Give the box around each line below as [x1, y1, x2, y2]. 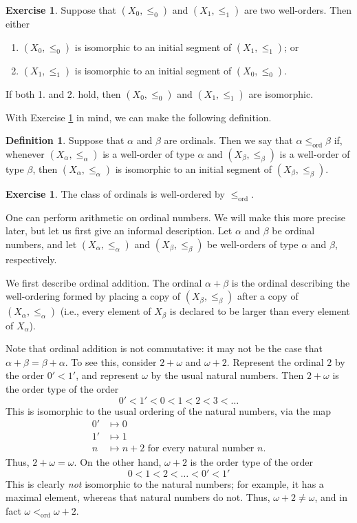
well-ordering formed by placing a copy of [6, 289, 181, 303]
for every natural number [147, 444, 255, 454]
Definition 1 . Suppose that [6, 133, 125, 147]
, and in [314, 490, 347, 504]
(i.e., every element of [60, 304, 151, 318]
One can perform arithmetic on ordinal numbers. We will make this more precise [6, 209, 345, 224]
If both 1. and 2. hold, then [6, 86, 121, 101]
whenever [6, 146, 45, 161]
